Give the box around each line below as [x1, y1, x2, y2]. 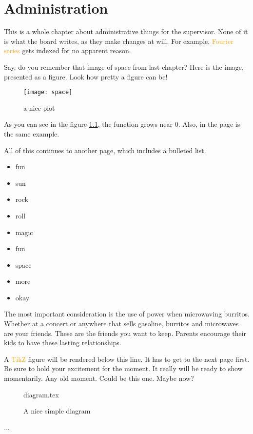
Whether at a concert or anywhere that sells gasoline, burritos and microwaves [4, 318, 239, 329]
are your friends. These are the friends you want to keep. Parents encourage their [4, 328, 247, 338]
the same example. [4, 128, 59, 138]
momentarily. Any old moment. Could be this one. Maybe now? [4, 373, 194, 383]
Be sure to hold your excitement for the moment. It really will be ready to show [4, 363, 243, 374]
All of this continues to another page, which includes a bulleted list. [4, 145, 206, 155]
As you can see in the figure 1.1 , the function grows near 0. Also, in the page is [4, 119, 240, 129]
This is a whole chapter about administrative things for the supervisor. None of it [4, 26, 248, 37]
